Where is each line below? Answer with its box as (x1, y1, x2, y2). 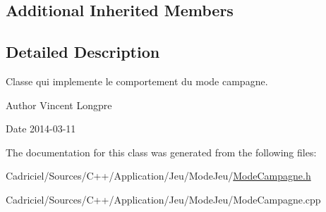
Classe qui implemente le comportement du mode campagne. (6, 73, 268, 88)
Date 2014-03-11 (6, 121, 76, 136)
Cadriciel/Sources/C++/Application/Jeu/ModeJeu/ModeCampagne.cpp (6, 192, 321, 206)
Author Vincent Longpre (6, 97, 112, 112)
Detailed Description (6, 41, 160, 63)
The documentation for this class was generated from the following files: (6, 144, 317, 159)
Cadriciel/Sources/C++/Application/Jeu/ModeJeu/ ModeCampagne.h (6, 168, 311, 183)
